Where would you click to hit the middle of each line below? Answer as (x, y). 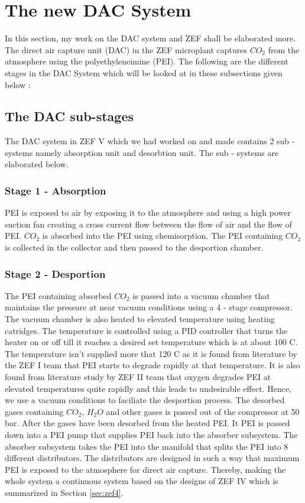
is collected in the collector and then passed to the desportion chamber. (134, 247)
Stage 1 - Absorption (56, 190)
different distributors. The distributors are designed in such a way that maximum (152, 458)
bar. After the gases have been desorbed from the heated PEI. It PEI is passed (147, 423)
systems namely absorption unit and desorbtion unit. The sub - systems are (142, 152)
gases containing (34, 411)
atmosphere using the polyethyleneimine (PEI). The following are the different (147, 61)
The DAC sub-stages (69, 116)
